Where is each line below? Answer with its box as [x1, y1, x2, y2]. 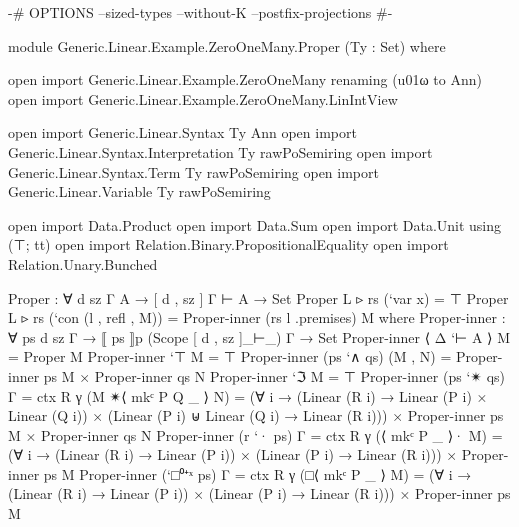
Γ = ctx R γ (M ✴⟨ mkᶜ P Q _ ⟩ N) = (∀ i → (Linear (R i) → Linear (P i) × [8, 385, 488, 406]
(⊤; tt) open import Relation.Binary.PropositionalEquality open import [8, 234, 449, 255]
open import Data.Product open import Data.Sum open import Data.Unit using [8, 214, 502, 235]
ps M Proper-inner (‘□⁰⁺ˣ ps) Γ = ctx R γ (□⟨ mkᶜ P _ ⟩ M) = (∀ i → [43, 463, 472, 484]
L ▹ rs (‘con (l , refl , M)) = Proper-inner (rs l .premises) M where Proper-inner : [8, 307, 506, 328]
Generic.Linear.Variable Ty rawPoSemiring [8, 181, 271, 202]
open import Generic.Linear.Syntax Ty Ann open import [8, 122, 357, 143]
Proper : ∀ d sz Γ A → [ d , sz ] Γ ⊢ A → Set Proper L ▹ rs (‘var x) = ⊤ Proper [8, 287, 509, 308]
